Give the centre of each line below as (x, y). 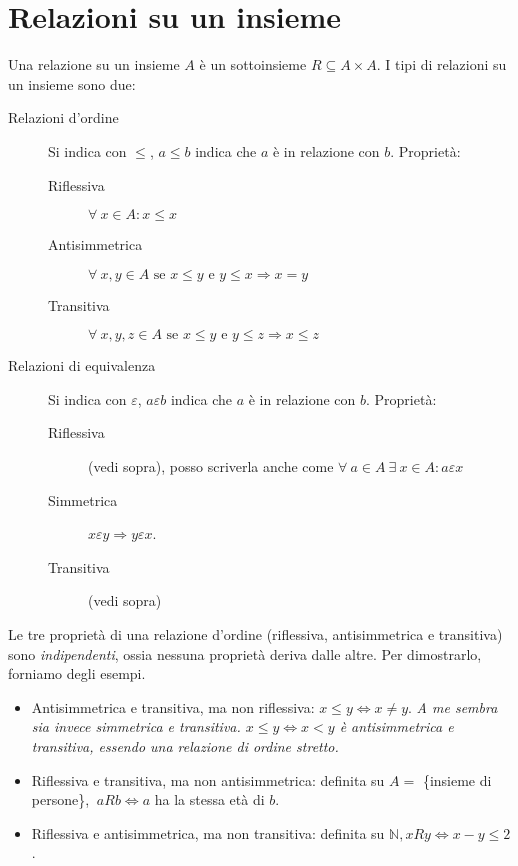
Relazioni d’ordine (63, 117)
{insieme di (457, 779)
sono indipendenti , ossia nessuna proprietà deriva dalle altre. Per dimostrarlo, (245, 653)
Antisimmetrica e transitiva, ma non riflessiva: (173, 706)
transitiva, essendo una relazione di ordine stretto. (185, 746)
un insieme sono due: (72, 83)
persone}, (60, 799)
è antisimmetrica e (396, 726)
